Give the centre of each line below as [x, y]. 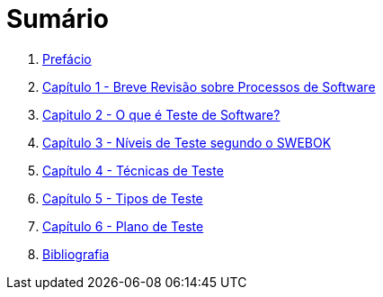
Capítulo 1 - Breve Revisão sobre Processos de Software [209, 86]
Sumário [58, 19]
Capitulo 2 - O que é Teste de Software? [161, 114]
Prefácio [67, 58]
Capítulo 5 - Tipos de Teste [123, 198]
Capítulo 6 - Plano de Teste [123, 226]
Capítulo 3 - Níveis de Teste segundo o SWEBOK [187, 142]
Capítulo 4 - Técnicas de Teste [133, 170]
